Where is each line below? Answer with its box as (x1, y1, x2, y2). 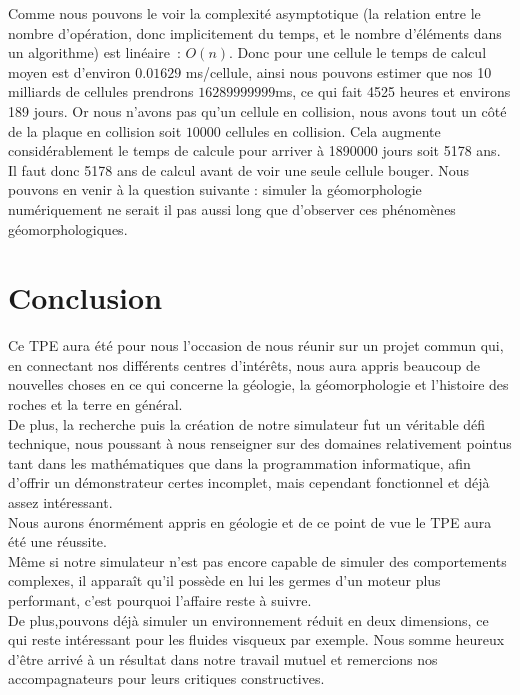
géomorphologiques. (8, 218, 128, 239)
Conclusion (8, 277, 163, 318)
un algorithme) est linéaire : (8, 42, 181, 63)
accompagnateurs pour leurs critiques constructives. (8, 668, 325, 689)
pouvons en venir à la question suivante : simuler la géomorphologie (8, 179, 422, 200)
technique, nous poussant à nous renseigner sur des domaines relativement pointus (8, 433, 512, 454)
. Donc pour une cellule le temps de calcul (229, 42, 487, 63)
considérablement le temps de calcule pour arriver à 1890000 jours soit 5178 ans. (8, 140, 501, 161)
